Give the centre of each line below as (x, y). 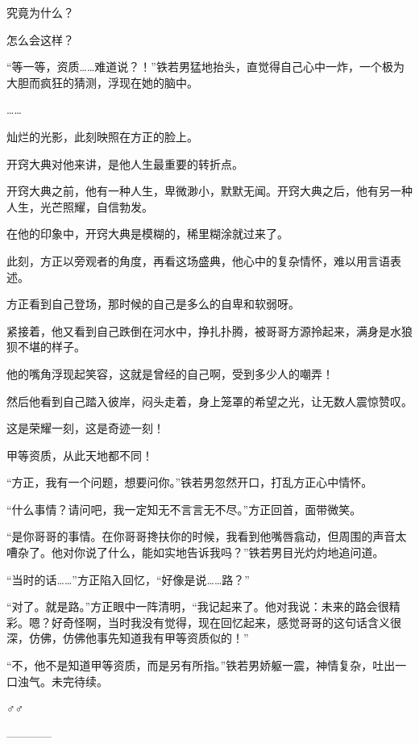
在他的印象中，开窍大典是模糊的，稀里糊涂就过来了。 (147, 234)
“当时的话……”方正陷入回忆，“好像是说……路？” (128, 579)
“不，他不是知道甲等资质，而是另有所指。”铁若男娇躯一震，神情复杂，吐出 (201, 665)
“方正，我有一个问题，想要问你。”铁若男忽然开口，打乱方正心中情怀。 (190, 482)
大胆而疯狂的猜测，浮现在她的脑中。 (102, 82)
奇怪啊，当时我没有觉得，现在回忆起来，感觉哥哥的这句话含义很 (232, 622)
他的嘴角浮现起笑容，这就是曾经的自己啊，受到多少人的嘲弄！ (170, 373)
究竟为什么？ (40, 12)
